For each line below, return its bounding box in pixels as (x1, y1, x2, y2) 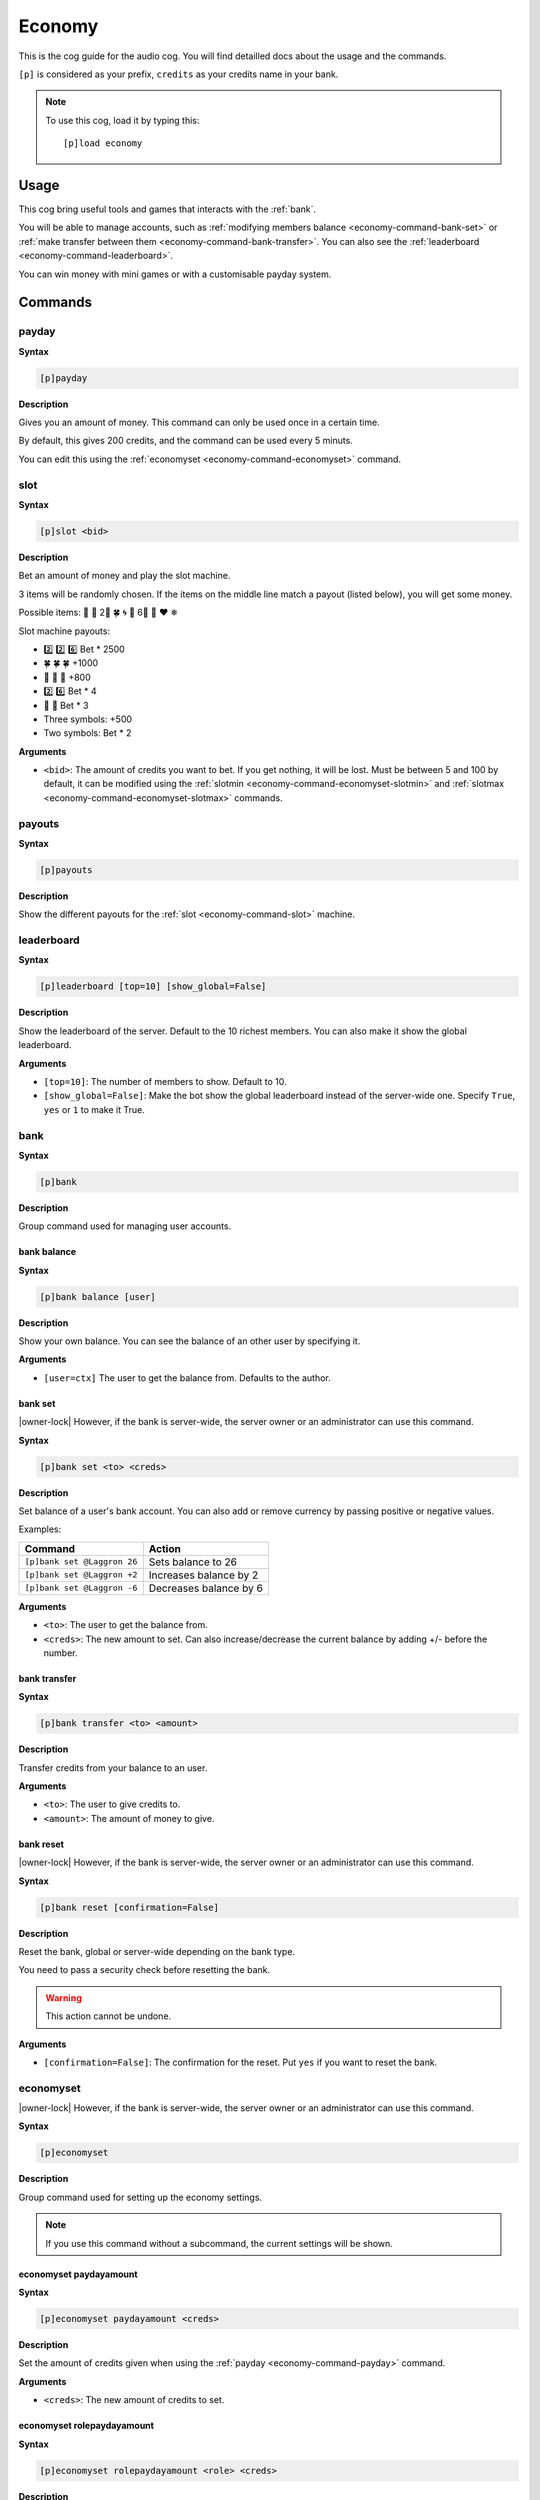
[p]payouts (39, 864, 93, 875)
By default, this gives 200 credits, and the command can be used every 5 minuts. (18, 435, 354, 447)
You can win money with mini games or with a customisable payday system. (18, 268, 332, 280)
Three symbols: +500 (43, 713, 133, 725)
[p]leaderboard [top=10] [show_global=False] (39, 981, 267, 992)
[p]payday (39, 372, 88, 384)
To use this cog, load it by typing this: (45, 114, 200, 126)
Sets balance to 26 (148, 1555, 237, 1569)
